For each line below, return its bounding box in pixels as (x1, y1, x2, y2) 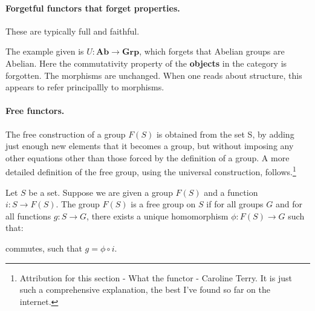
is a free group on (131, 198, 196, 210)
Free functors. (5, 104, 65, 117)
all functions (5, 209, 51, 222)
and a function (204, 186, 258, 198)
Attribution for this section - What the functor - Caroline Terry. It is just (19, 271, 292, 284)
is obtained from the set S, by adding (156, 127, 294, 140)
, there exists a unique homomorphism (86, 209, 229, 222)
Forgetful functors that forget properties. (5, 1, 180, 14)
